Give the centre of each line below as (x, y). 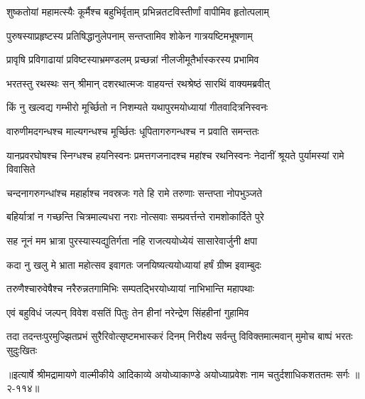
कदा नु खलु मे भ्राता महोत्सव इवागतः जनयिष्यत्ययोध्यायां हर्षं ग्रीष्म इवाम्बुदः (134, 264)
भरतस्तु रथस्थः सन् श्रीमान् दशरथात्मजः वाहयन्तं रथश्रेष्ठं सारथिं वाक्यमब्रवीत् (138, 83)
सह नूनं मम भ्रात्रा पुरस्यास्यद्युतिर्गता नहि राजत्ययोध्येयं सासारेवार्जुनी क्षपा (132, 240)
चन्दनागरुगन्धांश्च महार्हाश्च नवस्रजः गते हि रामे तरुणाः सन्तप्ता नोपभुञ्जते (135, 192)
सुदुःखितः (22, 350)
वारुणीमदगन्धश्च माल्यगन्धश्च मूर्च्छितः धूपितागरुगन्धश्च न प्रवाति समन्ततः (133, 131)
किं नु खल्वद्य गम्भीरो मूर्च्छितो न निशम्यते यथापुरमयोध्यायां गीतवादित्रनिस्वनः (137, 107)
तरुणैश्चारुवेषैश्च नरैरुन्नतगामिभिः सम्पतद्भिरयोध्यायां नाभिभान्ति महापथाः (130, 288)
